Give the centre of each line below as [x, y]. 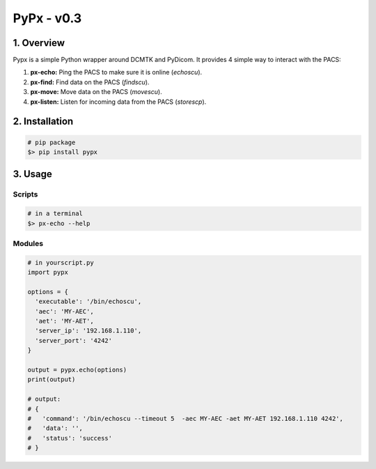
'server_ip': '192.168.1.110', [88, 331]
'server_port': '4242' [74, 340]
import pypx [48, 272]
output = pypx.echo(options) [77, 370]
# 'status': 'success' [70, 438]
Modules [28, 243]
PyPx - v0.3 [47, 18]
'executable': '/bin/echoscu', [88, 302]
